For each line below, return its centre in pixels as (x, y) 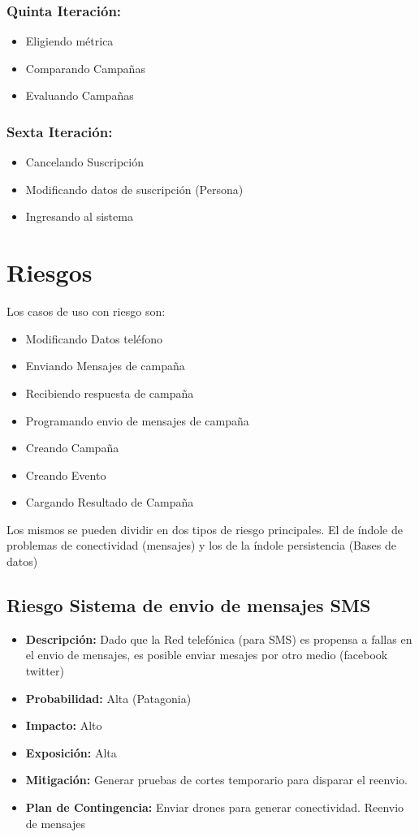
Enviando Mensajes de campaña (105, 366)
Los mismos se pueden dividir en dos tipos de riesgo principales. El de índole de (205, 529)
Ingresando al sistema (79, 216)
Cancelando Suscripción (84, 162)
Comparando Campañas (85, 68)
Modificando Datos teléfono (94, 338)
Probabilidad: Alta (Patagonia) (108, 698)
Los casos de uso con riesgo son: (86, 311)
